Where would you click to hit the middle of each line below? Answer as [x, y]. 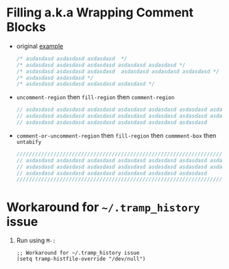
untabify [29, 142]
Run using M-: [36, 240]
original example [40, 46]
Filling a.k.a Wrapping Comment [100, 13]
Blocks [26, 27]
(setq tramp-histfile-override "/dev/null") [81, 259]
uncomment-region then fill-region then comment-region [95, 97]
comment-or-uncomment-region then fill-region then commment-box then [116, 136]
